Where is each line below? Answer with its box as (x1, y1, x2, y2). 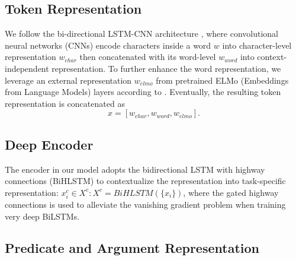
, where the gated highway (183, 186, 279, 198)
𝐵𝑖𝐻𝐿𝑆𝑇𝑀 (113, 189, 153, 198)
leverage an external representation (5, 74, 132, 86)
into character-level (222, 39, 292, 51)
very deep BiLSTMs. (5, 210, 80, 222)
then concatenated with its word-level (79, 50, 216, 63)
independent (5, 62, 49, 74)
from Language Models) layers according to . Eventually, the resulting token (5, 85, 281, 98)
